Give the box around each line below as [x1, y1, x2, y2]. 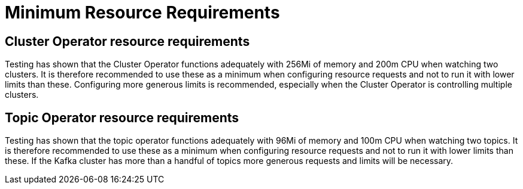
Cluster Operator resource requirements [5, 33, 250, 49]
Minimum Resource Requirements [5, 2, 280, 23]
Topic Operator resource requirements [5, 110, 239, 125]
